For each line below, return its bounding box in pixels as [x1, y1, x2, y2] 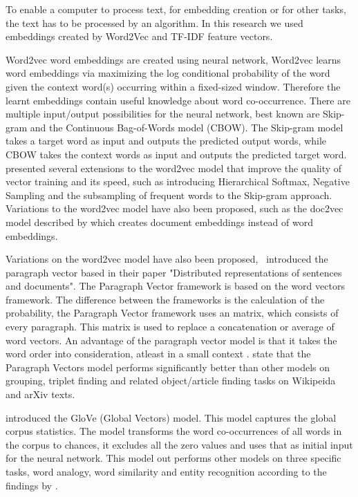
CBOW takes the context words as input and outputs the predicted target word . [6, 147, 347, 161]
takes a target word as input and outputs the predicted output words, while [6, 133, 327, 148]
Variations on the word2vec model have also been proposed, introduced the [6, 252, 328, 266]
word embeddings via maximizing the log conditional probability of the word [6, 66, 330, 80]
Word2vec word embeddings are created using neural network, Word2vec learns [6, 52, 341, 66]
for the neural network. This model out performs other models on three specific [6, 451, 341, 465]
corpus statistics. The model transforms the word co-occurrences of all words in [6, 424, 342, 438]
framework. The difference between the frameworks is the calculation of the [6, 292, 325, 306]
